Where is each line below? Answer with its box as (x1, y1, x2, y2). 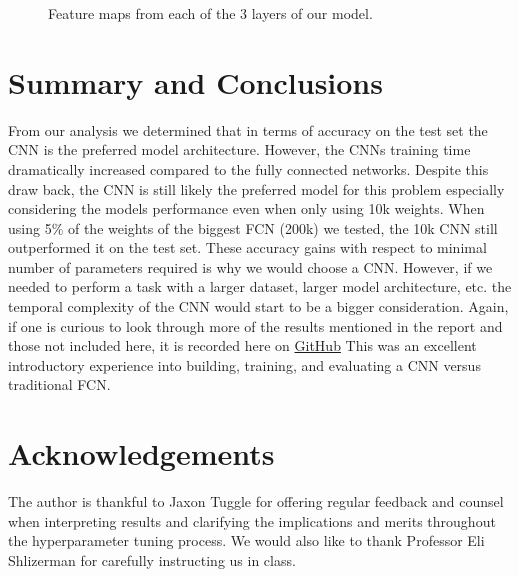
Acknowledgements (8, 433, 275, 474)
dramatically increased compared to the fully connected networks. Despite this (8, 158, 489, 179)
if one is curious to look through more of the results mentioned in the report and (8, 315, 503, 336)
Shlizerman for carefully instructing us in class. (8, 549, 296, 570)
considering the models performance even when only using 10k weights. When (8, 198, 485, 219)
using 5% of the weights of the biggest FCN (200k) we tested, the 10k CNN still (8, 217, 498, 238)
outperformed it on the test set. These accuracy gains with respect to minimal (8, 237, 487, 258)
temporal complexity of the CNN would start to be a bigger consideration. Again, (8, 296, 509, 317)
